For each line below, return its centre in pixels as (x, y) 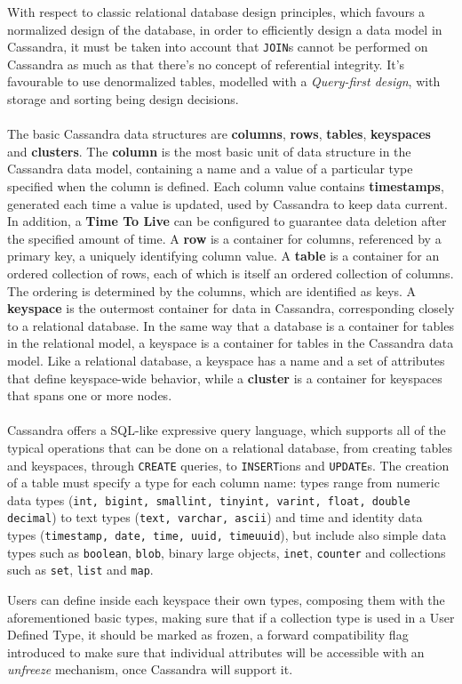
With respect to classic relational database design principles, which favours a (216, 12)
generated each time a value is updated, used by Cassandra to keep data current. (227, 203)
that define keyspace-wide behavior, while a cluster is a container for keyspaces (225, 378)
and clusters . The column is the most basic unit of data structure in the (209, 151)
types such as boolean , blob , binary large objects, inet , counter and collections (227, 552)
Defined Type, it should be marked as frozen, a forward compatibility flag (208, 635)
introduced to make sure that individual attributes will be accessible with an (216, 652)
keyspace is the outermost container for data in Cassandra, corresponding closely (231, 308)
